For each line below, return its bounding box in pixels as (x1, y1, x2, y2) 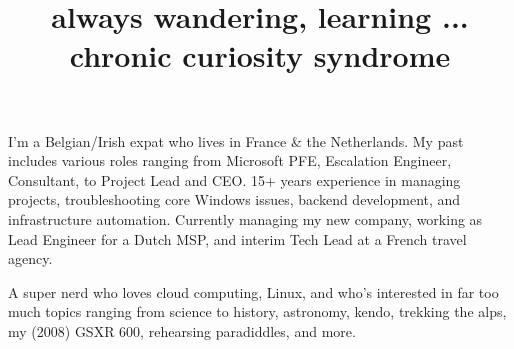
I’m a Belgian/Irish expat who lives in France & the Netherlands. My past (8, 130, 464, 151)
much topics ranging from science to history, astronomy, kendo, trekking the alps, (8, 301, 507, 322)
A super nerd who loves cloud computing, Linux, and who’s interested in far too (8, 281, 499, 302)
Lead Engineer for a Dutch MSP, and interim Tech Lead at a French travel (8, 228, 467, 249)
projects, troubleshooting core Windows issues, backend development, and (8, 189, 461, 210)
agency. (8, 248, 53, 269)
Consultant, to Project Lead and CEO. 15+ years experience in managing (8, 169, 461, 190)
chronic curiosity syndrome (69, 35, 451, 76)
